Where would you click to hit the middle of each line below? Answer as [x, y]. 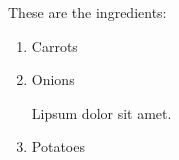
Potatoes [58, 146]
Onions [53, 79]
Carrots [54, 45]
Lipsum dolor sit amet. [101, 112]
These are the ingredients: [87, 12]
